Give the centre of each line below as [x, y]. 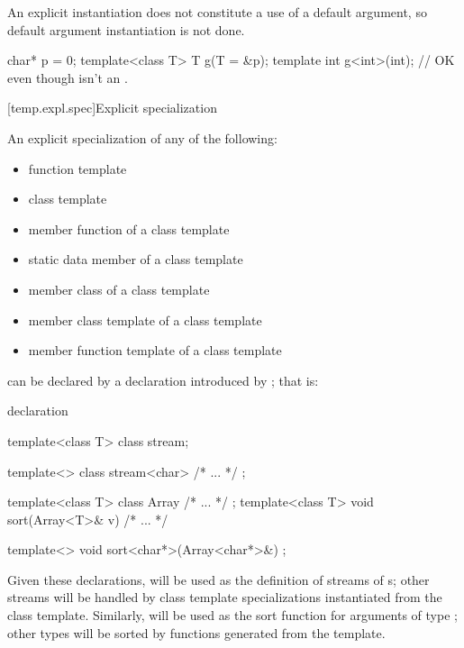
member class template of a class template [145, 319]
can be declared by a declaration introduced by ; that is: [163, 380]
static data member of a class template [136, 259]
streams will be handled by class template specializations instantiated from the [225, 597]
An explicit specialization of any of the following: [142, 137]
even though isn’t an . [68, 77]
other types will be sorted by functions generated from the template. [196, 632]
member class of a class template [119, 289]
